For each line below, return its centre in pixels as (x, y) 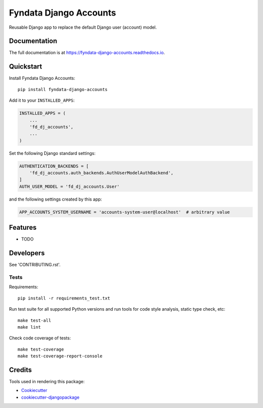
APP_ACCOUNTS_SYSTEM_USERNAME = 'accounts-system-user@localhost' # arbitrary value (124, 212)
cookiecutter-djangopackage (50, 397)
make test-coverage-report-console (60, 356)
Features (23, 228)
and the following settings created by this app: (56, 199)
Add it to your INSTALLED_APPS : (42, 100)
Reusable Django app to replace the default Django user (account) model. (83, 27)
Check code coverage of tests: (40, 338)
